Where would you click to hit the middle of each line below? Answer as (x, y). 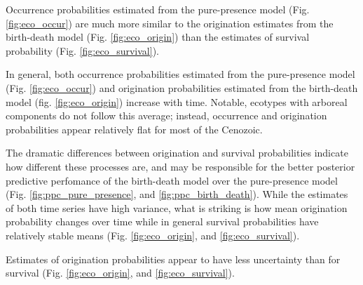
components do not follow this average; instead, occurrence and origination (166, 115)
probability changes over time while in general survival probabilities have (162, 221)
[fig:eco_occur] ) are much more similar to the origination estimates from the (170, 23)
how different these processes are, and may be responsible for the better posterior (180, 166)
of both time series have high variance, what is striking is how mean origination (177, 207)
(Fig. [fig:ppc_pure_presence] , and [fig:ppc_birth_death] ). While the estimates (177, 194)
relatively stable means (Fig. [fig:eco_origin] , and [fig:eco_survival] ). (153, 235)
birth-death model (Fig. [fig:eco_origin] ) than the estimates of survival (158, 37)
